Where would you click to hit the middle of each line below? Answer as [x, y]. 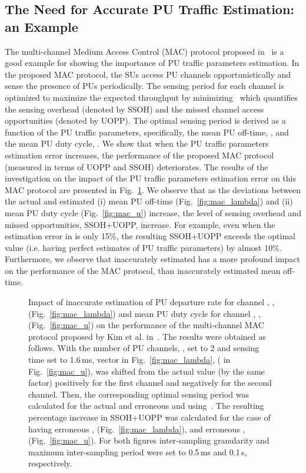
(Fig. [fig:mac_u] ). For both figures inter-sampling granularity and [149, 440]
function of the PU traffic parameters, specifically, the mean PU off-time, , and [147, 132]
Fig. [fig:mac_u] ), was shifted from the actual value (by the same [147, 371]
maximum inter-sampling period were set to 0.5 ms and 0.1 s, [138, 451]
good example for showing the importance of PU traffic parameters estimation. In [152, 63]
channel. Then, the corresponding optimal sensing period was [139, 394]
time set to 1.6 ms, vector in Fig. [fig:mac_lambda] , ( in [129, 360]
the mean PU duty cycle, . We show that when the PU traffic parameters [137, 143]
